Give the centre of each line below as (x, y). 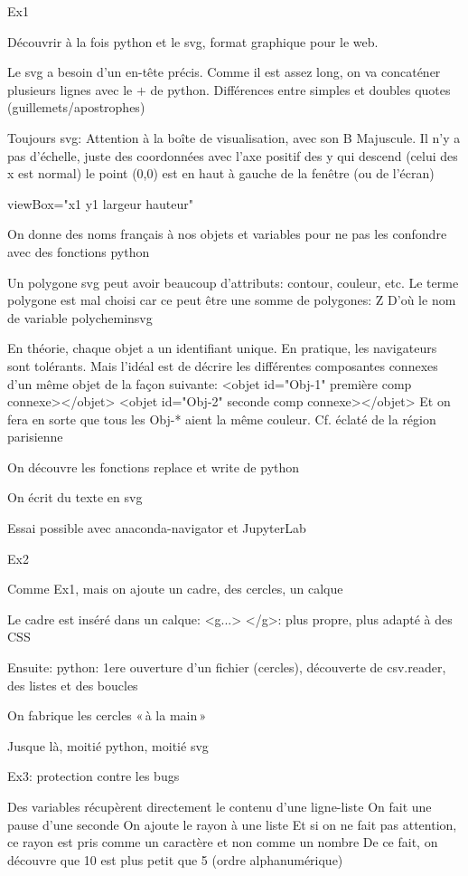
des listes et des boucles (73, 685)
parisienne (35, 437)
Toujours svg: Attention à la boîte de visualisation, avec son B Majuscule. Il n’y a (234, 137)
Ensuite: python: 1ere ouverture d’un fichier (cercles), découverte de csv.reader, (227, 667)
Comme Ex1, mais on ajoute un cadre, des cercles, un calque (175, 589)
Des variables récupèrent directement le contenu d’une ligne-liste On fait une (220, 806)
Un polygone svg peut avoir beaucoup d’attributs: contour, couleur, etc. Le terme (233, 282)
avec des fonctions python (79, 251)
